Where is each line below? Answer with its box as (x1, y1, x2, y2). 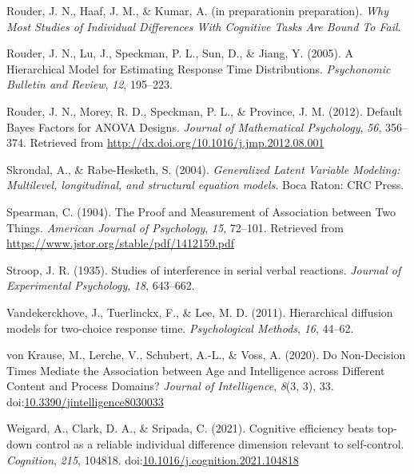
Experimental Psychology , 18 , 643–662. (6, 277, 195, 294)
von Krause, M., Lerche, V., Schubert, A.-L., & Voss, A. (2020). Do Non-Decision (6, 346, 406, 363)
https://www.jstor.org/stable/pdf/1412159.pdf (6, 235, 235, 251)
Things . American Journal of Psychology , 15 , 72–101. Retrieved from (6, 219, 344, 235)
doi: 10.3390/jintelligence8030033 (6, 393, 164, 409)
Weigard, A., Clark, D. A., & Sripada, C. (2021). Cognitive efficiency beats (6, 420, 374, 436)
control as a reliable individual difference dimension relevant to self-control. (35, 436, 404, 452)
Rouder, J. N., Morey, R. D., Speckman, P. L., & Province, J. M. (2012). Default (6, 102, 403, 119)
